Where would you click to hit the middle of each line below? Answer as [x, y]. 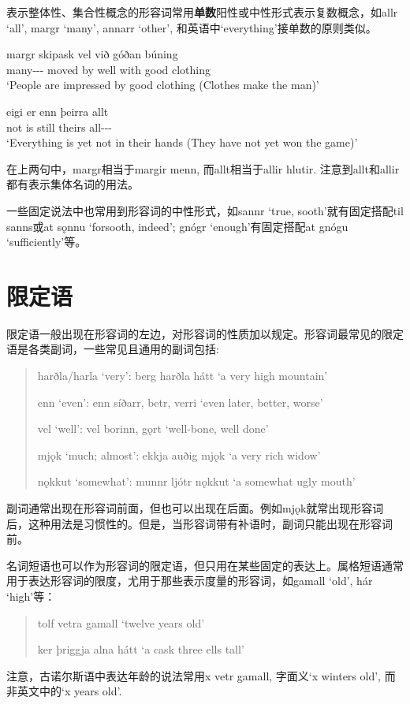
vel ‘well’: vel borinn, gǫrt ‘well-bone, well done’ [153, 428]
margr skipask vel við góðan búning [92, 54]
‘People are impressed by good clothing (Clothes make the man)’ [163, 85]
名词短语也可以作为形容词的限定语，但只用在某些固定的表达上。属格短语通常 [205, 565]
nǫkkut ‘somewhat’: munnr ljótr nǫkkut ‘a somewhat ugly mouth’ [196, 481]
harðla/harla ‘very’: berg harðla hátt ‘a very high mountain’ [183, 376]
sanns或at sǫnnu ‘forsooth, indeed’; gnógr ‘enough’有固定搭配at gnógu [177, 226]
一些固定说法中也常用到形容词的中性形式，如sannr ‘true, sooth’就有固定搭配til [205, 210]
